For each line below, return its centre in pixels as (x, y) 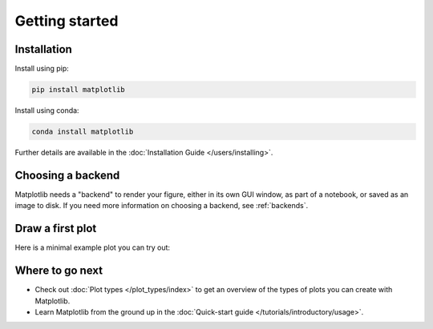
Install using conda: (47, 110)
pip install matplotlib (79, 90)
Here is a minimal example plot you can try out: (93, 247)
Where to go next (59, 271)
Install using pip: (42, 69)
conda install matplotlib (83, 132)
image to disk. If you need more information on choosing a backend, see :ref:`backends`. (162, 206)
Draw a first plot (56, 229)
